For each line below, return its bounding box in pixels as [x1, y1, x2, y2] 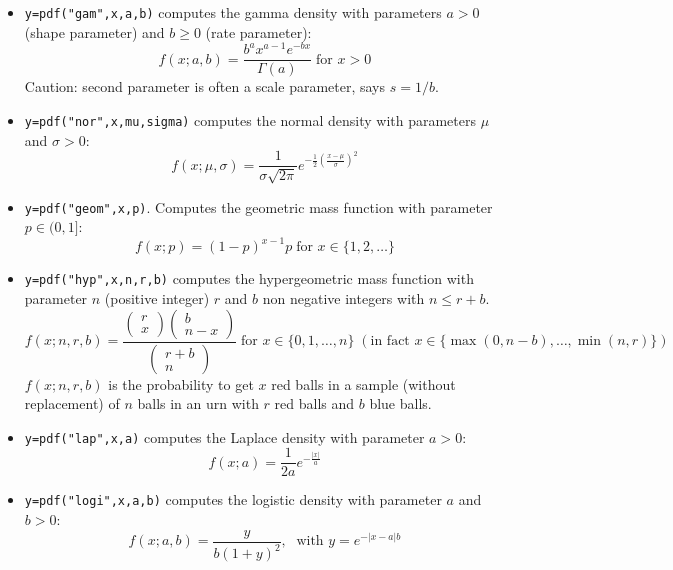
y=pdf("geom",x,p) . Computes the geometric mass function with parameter [24, 196, 493, 217]
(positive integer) [104, 288, 210, 309]
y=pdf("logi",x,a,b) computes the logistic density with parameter [24, 489, 442, 510]
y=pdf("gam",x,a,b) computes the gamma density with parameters [24, 2, 442, 22]
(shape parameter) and [24, 21, 165, 42]
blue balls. [369, 393, 432, 414]
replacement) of [24, 393, 120, 414]
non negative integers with [262, 288, 425, 309]
